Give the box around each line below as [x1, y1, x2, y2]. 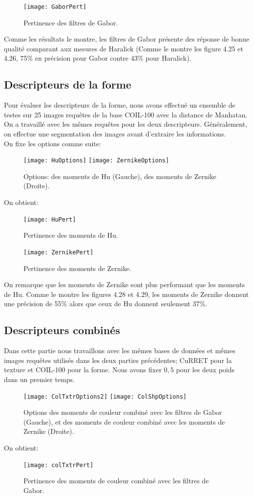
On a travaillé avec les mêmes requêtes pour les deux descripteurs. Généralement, [4, 119, 248, 129]
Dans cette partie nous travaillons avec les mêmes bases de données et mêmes [4, 345, 235, 356]
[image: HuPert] [23, 216, 76, 223]
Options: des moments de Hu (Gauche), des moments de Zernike [23, 171, 216, 181]
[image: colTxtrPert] [23, 461, 94, 469]
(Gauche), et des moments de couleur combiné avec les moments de [23, 416, 225, 427]
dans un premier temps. [4, 374, 75, 384]
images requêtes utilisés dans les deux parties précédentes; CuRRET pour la [4, 355, 232, 365]
